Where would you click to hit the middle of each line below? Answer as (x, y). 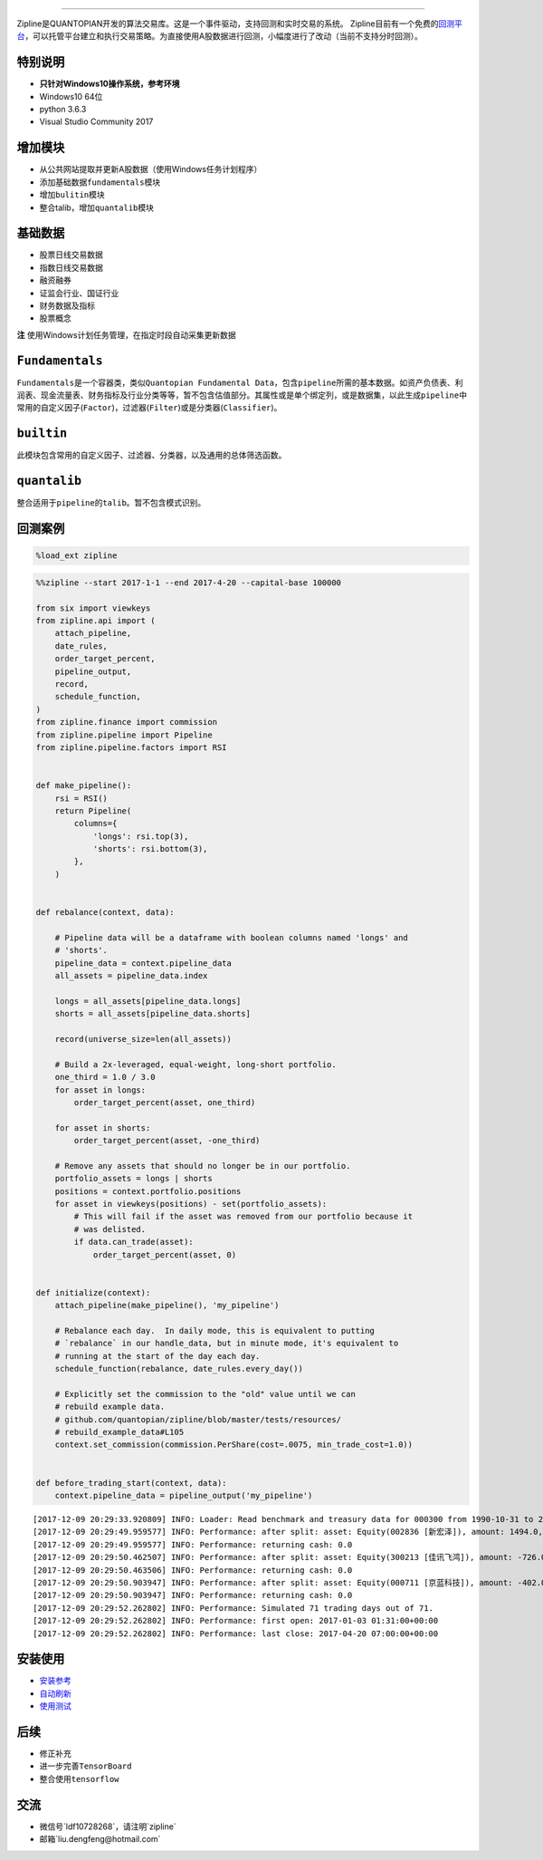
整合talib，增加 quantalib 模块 (96, 207)
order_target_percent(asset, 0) (165, 1254)
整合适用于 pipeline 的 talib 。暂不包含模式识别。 (111, 503)
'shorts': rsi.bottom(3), (150, 849)
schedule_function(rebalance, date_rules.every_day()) (179, 1369)
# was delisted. (110, 1229)
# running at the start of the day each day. (157, 1356)
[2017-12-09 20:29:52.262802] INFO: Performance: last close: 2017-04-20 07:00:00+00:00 (236, 1634)
